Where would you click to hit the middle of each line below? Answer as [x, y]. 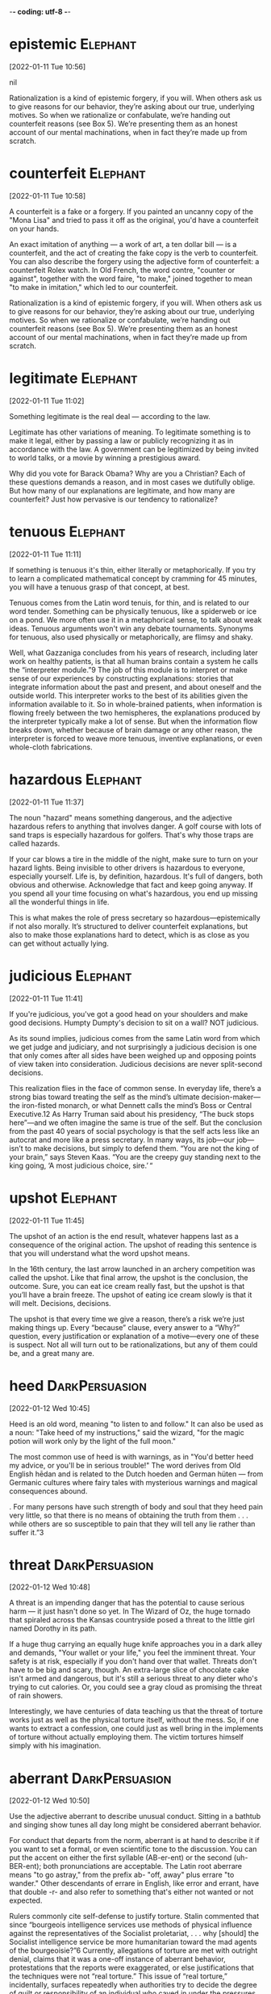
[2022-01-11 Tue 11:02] [47, 401]
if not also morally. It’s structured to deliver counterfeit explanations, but [129, 926]
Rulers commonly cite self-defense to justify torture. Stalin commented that [134, 1916]
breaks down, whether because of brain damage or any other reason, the [131, 729]
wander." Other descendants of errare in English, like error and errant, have [134, 1883]
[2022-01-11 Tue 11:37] [46, 802]
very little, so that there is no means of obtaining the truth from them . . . [129, 1515]
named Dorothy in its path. [53, 1629]
